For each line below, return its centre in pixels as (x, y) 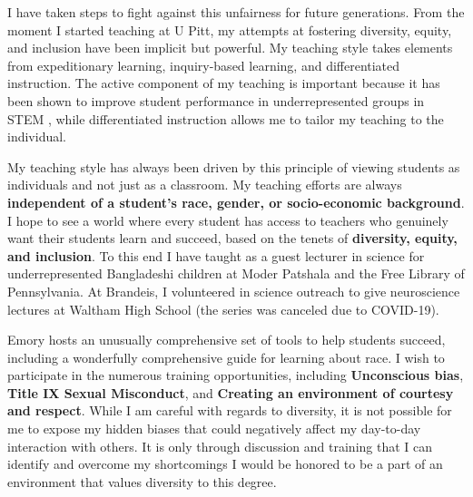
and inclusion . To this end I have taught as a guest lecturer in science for (216, 255)
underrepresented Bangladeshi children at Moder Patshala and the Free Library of (236, 273)
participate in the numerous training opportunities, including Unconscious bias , (236, 375)
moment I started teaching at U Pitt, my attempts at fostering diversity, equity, (230, 29)
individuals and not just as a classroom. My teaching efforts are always (205, 185)
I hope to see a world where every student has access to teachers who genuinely (228, 220)
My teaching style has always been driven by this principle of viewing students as (234, 166)
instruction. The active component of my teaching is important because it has (224, 83)
